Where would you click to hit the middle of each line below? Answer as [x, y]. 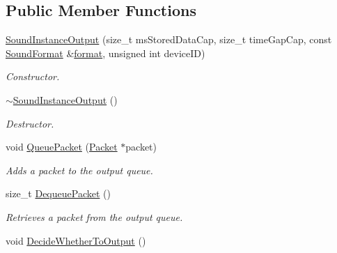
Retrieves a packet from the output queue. [94, 216]
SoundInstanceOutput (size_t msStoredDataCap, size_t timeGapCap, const [169, 39]
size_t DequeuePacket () [58, 193]
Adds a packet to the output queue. [79, 170]
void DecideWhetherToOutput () [76, 240]
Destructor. [30, 123]
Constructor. [33, 76]
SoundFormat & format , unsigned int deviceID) [105, 53]
